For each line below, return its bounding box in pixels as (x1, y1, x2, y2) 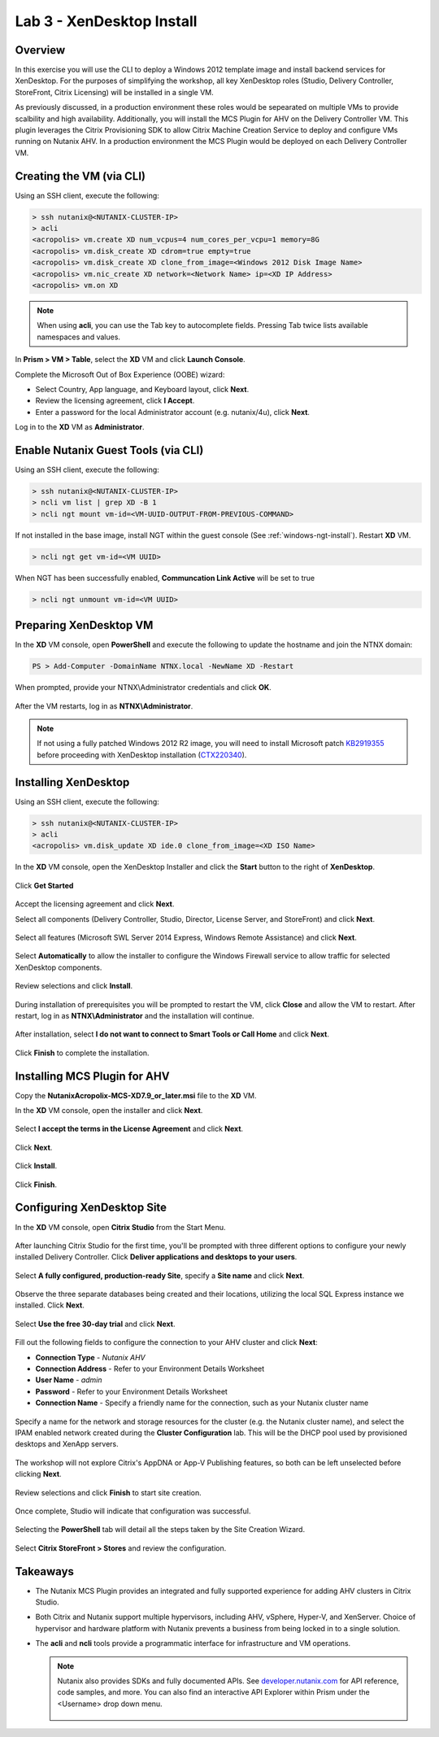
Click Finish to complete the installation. (15, 1048, 150, 1058)
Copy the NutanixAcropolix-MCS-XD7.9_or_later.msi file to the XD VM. (15, 1090, 257, 1100)
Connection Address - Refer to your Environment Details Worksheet (35, 1364, 265, 1374)
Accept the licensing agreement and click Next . (15, 899, 175, 909)
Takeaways (15, 1565, 75, 1578)
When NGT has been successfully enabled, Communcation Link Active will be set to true (15, 573, 315, 583)
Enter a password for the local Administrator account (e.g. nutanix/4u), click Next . (35, 407, 311, 417)
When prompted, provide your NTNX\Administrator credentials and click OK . (15, 683, 272, 692)
